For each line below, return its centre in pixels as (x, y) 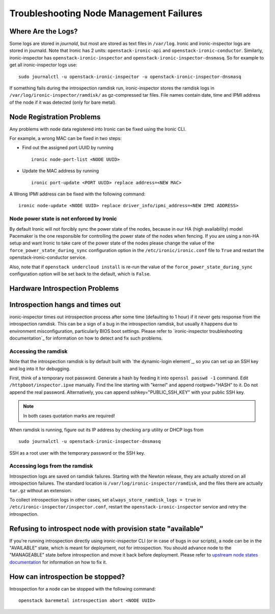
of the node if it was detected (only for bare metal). (63, 102)
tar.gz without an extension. (41, 490)
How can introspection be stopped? (67, 577)
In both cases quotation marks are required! (69, 415)
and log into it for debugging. (40, 369)
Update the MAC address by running (61, 171)
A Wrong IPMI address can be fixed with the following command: (77, 194)
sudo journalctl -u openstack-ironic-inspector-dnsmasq (90, 441)
